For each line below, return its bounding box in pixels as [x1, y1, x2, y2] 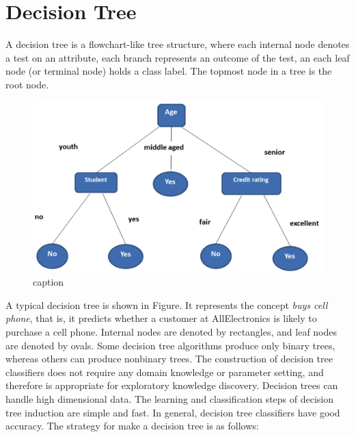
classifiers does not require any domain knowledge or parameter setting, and [5, 364, 324, 379]
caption [33, 275, 64, 289]
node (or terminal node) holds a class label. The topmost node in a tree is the [5, 64, 332, 78]
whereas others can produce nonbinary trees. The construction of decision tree [5, 351, 333, 366]
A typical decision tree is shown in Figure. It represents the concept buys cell [5, 297, 328, 312]
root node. [5, 77, 49, 91]
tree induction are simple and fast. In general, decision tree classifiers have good [5, 405, 340, 419]
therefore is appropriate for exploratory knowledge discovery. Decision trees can [5, 378, 338, 392]
